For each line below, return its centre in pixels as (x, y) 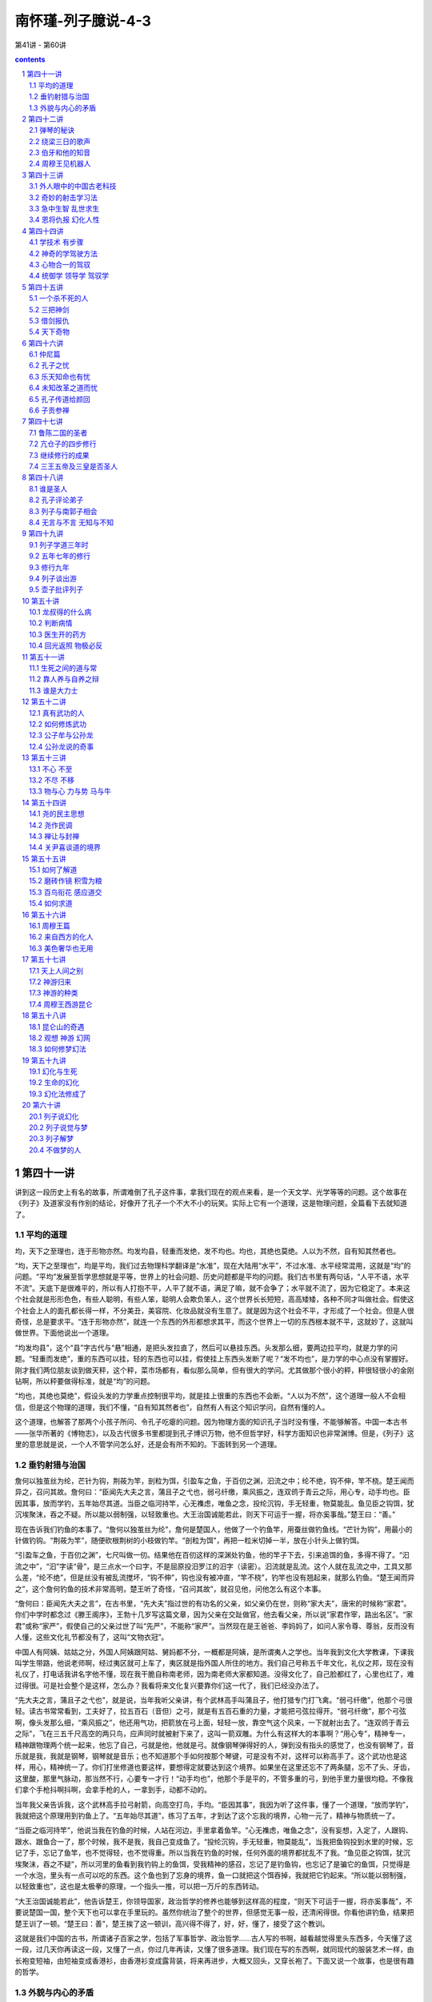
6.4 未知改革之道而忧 (64, 388)
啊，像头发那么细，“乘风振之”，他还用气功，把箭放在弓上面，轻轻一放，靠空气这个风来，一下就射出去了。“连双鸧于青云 (212, 1723)
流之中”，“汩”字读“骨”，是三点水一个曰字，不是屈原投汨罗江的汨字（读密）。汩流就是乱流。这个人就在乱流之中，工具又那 (213, 1566)
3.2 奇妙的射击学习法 (63, 197)
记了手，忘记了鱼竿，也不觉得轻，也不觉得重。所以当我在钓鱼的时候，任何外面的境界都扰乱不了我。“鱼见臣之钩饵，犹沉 (213, 1853)
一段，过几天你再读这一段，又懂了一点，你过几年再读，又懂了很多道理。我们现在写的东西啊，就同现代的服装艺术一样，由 (214, 1949)
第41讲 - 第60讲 (41, 45)
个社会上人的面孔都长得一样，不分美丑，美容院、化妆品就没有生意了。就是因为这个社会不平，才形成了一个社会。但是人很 (214, 1310)
